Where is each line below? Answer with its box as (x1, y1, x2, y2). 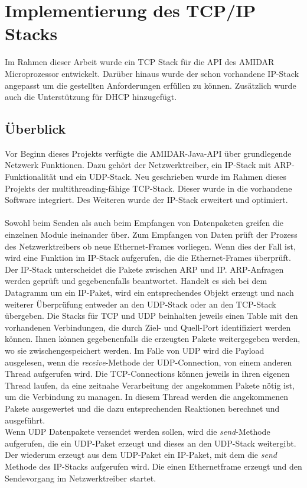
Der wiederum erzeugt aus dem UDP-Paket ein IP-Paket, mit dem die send (5, 448, 277, 461)
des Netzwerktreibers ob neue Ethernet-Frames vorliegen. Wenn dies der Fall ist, (5, 240, 296, 252)
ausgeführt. (5, 413, 45, 426)
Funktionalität (5, 170, 57, 183)
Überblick (5, 119, 66, 138)
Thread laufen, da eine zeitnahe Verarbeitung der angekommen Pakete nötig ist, (5, 379, 295, 391)
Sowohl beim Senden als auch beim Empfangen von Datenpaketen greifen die (5, 216, 283, 229)
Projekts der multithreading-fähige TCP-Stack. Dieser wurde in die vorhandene (5, 182, 292, 194)
